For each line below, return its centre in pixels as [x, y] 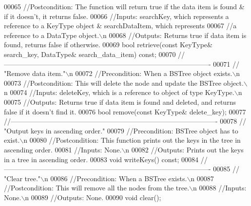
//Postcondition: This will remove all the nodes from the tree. [97, 188]
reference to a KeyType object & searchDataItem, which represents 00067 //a [120, 26]
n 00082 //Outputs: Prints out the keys [184, 149]
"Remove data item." [35, 73]
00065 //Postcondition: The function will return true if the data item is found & [124, 6]
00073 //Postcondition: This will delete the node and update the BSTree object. [124, 83]
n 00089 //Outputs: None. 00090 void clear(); [93, 197]
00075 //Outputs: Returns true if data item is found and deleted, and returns [120, 102]
